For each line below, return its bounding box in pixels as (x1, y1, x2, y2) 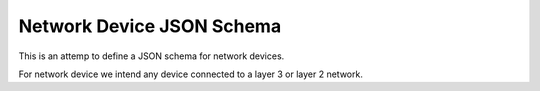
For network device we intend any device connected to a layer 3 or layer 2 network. (18, 68, 364, 80)
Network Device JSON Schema (18, 15, 282, 37)
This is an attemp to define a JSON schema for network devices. (18, 50, 285, 62)
